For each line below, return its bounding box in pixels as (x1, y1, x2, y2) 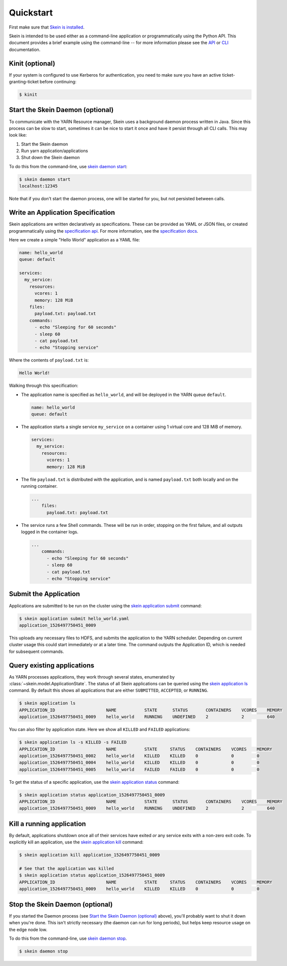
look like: (9, 132, 27, 138)
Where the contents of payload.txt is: (9, 357, 89, 363)
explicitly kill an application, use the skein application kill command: (9, 839, 144, 845)
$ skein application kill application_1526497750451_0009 (19, 852, 160, 858)
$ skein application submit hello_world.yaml (19, 616, 129, 621)
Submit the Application (9, 590, 80, 598)
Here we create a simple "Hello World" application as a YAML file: (9, 237, 140, 242)
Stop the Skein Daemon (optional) (9, 900, 113, 908)
